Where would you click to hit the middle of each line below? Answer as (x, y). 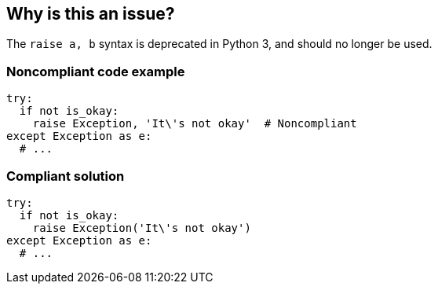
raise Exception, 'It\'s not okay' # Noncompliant (195, 124)
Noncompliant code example (96, 71)
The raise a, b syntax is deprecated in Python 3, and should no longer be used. (219, 44)
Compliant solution (66, 176)
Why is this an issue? (91, 14)
